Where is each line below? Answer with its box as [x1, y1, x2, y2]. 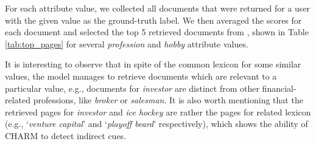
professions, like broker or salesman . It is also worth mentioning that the [33, 94, 303, 106]
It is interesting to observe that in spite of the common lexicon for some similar [5, 58, 301, 70]
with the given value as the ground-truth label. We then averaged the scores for [5, 13, 302, 26]
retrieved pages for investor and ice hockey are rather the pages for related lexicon [5, 105, 311, 118]
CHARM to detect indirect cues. [5, 129, 127, 142]
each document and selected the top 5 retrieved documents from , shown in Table [5, 26, 309, 38]
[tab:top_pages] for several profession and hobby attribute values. [5, 37, 248, 50]
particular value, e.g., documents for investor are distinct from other [5, 81, 259, 94]
